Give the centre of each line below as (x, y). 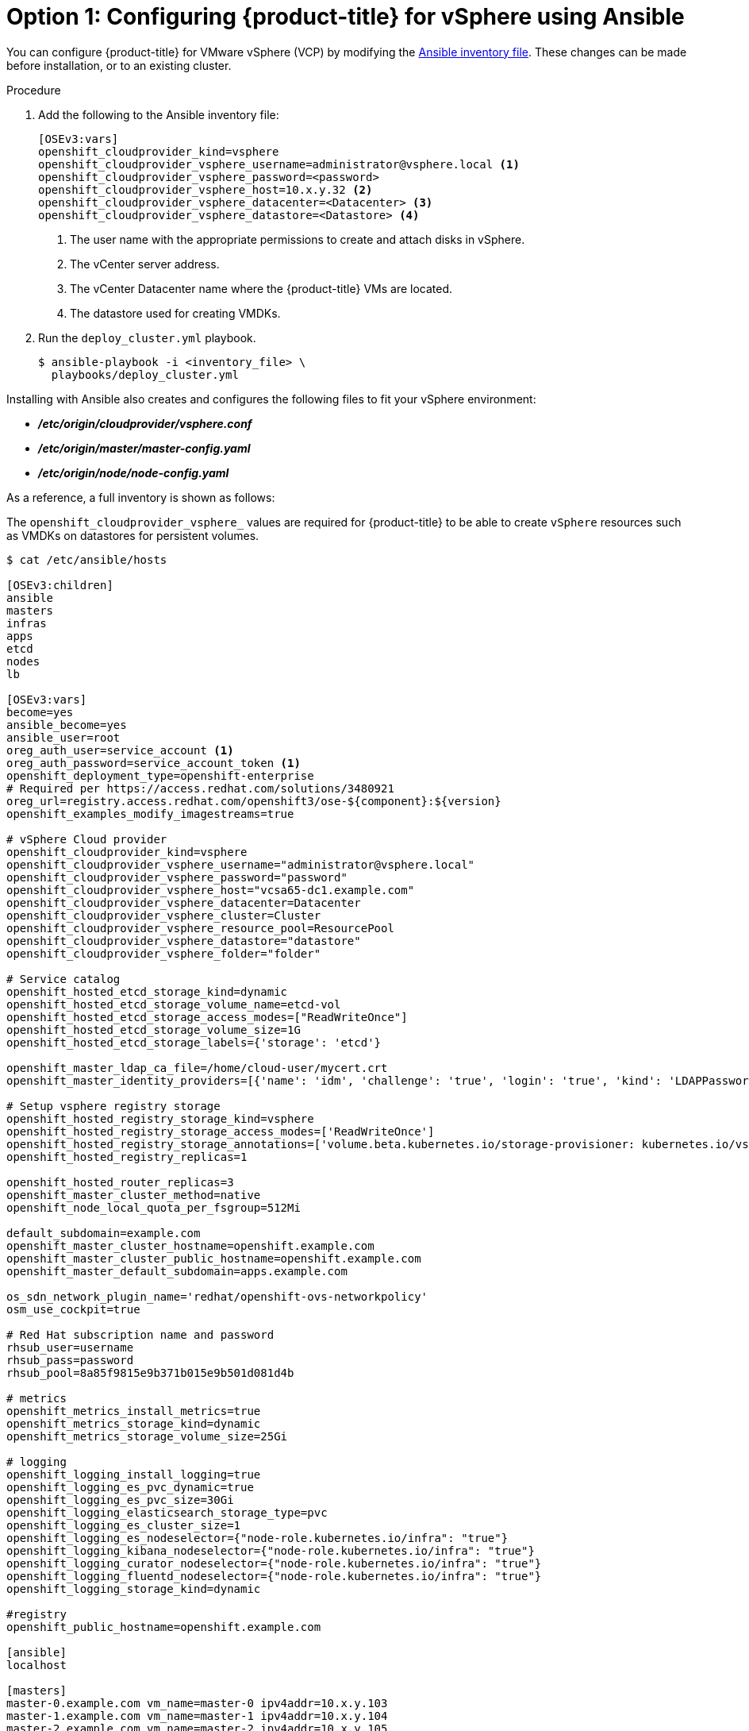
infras (27, 623)
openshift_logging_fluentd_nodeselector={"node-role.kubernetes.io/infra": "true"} (274, 1576)
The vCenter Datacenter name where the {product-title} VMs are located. (261, 288)
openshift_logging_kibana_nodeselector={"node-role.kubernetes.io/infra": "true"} (271, 1550)
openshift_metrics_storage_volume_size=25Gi (147, 1436)
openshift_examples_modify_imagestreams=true (150, 813)
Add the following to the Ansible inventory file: (159, 114)
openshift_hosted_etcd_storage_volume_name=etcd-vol (174, 1004)
